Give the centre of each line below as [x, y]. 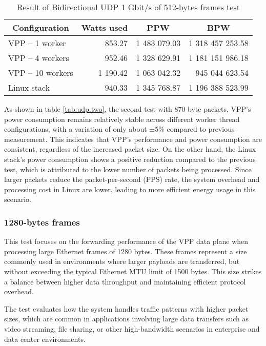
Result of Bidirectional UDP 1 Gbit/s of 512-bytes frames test [128, 7]
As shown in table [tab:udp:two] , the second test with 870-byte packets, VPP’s [128, 109]
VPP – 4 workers [39, 58]
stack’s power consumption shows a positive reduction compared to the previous [130, 159]
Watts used [105, 27]
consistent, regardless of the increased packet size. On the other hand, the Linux [130, 149]
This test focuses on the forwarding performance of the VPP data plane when [126, 241]
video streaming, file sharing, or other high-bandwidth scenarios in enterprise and [132, 328]
